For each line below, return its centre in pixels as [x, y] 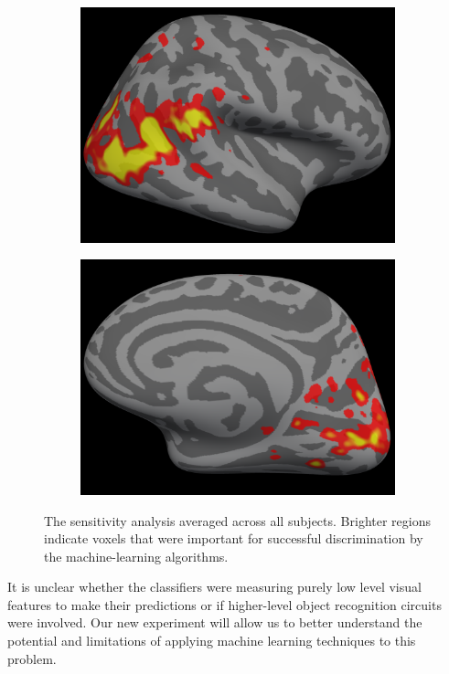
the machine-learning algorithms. [136, 556]
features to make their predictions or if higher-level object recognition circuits [224, 604]
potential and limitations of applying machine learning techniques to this [212, 641]
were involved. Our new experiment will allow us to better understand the [215, 622]
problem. [32, 658]
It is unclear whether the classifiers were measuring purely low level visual [214, 587]
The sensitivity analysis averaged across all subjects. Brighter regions [237, 520]
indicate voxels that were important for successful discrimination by [234, 538]
